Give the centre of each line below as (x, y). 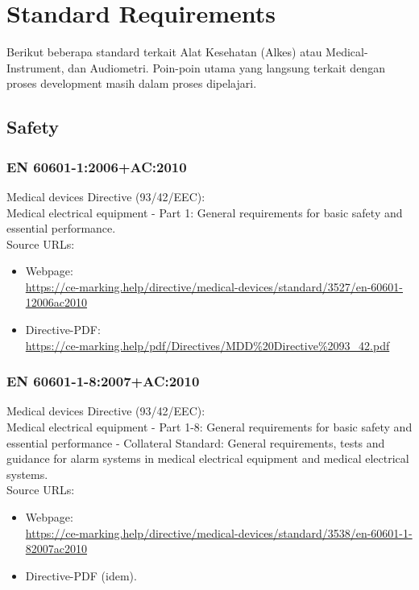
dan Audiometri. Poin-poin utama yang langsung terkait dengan (226, 67)
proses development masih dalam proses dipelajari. (132, 83)
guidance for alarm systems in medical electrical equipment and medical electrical (208, 458)
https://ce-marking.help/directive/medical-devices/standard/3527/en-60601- (214, 286)
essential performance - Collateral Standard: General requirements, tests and (196, 442)
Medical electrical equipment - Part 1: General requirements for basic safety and (205, 212)
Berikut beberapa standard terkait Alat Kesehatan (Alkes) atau (164, 52)
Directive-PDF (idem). (81, 575)
